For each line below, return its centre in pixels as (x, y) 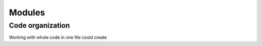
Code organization (40, 25)
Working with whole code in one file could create (58, 37)
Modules (27, 12)
